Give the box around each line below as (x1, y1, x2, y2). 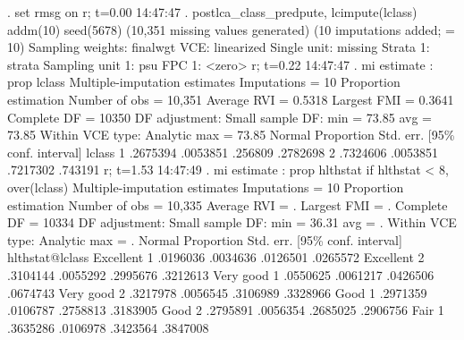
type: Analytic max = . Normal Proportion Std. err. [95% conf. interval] (7, 230, 402, 249)
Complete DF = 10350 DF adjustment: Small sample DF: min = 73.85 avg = (7, 107, 432, 126)
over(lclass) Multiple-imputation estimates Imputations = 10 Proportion (7, 177, 404, 196)
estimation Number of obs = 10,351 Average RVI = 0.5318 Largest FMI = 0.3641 (7, 89, 454, 108)
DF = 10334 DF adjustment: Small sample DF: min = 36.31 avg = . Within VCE (7, 213, 457, 232)
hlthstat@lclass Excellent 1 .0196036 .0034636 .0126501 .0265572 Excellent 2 (7, 248, 425, 267)
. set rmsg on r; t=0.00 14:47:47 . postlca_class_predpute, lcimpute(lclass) (7, 3, 418, 21)
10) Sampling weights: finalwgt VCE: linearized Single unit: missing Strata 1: (7, 38, 430, 56)
